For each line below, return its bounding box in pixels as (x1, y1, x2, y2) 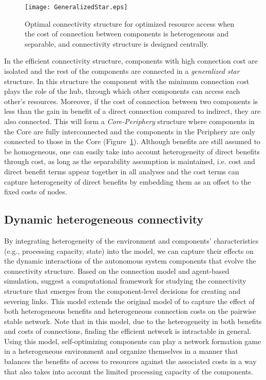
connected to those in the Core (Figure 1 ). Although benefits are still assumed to (4, 136, 260, 147)
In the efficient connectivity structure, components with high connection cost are (4, 55, 258, 66)
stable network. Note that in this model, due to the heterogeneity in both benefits (4, 315, 262, 326)
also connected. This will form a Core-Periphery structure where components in (4, 116, 255, 126)
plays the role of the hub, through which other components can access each (4, 86, 240, 96)
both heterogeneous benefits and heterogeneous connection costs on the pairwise (4, 306, 256, 316)
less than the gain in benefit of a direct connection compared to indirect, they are (4, 106, 261, 116)
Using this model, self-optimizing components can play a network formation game (4, 335, 261, 346)
